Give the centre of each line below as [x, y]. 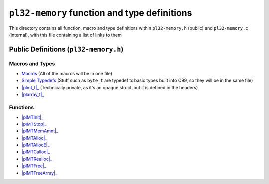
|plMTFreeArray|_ [40, 173]
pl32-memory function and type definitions [101, 13]
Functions [22, 108]
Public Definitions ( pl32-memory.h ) [66, 49]
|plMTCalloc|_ [36, 152]
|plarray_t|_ [33, 95]
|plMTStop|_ [34, 124]
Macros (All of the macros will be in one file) [67, 74]
